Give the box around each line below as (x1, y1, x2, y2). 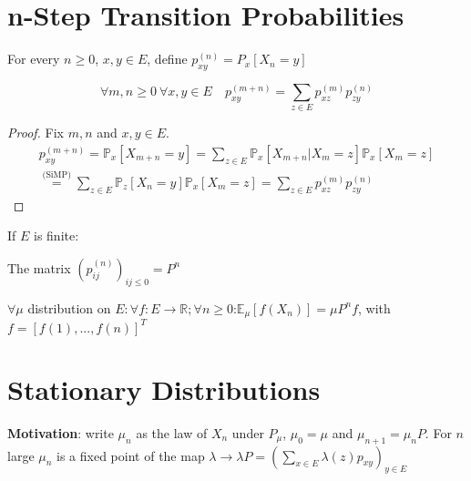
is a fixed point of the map (56, 445, 205, 465)
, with (358, 298, 391, 317)
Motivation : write (7, 423, 114, 442)
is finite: (34, 226, 79, 245)
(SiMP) (42, 170, 72, 180)
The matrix (7, 258, 71, 277)
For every (7, 49, 60, 68)
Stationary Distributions (7, 370, 321, 407)
